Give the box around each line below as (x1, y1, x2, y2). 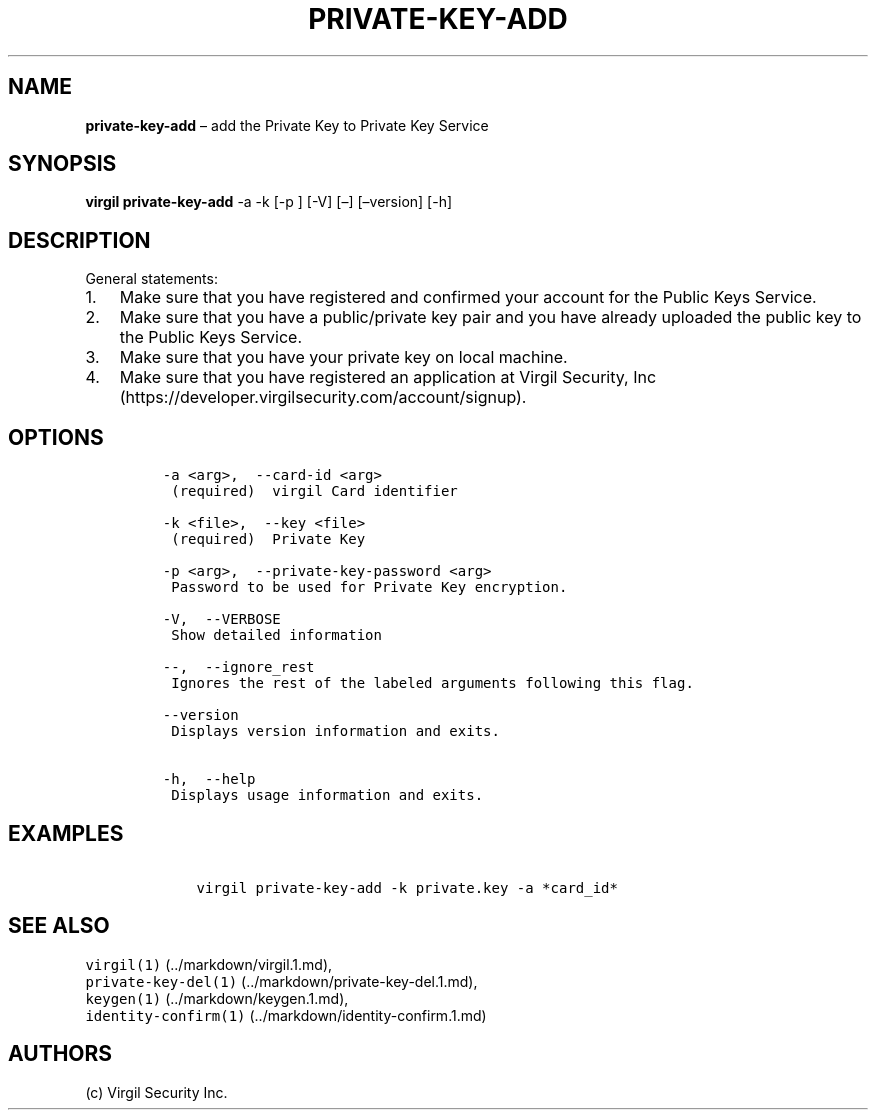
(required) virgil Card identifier (171, 483, 458, 500)
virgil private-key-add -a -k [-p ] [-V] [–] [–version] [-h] (85, 193, 453, 211)
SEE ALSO (8, 913, 110, 939)
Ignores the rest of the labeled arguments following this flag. (171, 675, 694, 692)
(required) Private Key (171, 531, 366, 548)
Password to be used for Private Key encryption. (171, 579, 568, 596)
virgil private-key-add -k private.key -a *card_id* (196, 879, 618, 896)
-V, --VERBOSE (162, 611, 281, 628)
